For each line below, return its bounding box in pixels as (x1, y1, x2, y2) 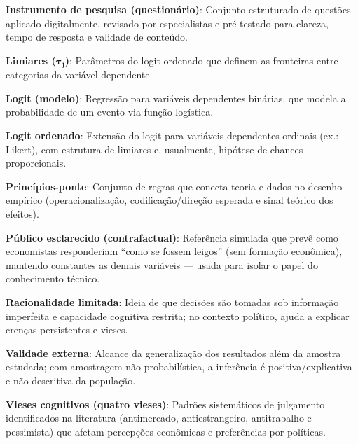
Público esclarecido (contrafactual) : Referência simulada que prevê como (6, 230, 338, 244)
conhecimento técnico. (6, 271, 100, 286)
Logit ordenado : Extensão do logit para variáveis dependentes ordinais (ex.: (6, 128, 339, 143)
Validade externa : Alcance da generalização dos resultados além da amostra (6, 345, 341, 360)
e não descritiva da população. (6, 373, 136, 387)
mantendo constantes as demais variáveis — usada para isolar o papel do (6, 257, 318, 272)
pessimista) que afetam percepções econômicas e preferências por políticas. (6, 424, 326, 438)
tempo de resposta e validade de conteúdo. (6, 29, 188, 44)
